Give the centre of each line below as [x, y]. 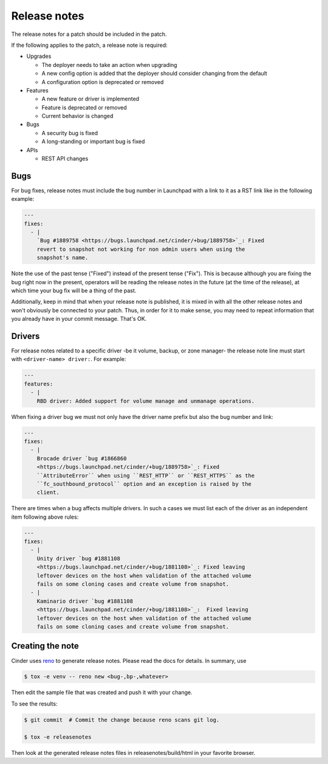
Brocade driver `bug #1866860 [82, 458]
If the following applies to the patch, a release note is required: [90, 45]
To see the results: [34, 704]
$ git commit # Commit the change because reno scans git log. [122, 720]
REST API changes [65, 159]
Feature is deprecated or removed [84, 107]
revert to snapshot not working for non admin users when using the [141, 249]
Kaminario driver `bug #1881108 [85, 601]
